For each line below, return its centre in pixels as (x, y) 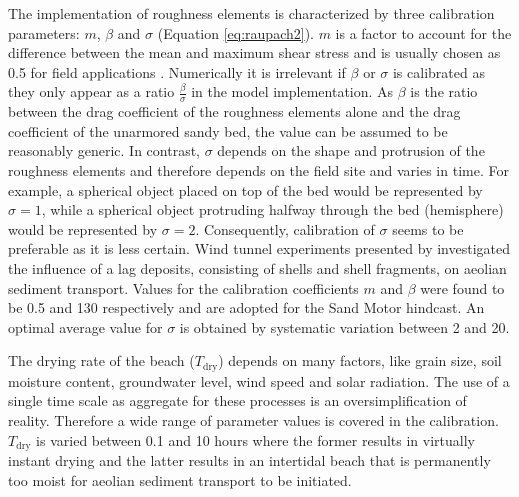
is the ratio (444, 91)
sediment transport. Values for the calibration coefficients (183, 287)
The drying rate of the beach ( (101, 360)
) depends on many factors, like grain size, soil (360, 360)
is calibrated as (438, 71)
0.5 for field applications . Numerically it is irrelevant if (177, 71)
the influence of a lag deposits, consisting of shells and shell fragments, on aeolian (257, 267)
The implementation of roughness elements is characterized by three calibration (251, 13)
